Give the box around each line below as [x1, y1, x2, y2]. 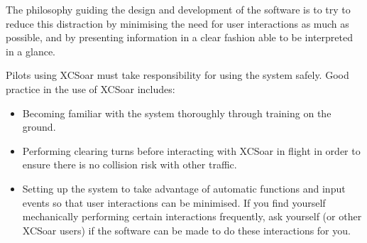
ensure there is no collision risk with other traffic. [22, 157, 237, 172]
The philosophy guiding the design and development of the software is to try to [6, 2, 351, 16]
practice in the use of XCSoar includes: [6, 81, 175, 96]
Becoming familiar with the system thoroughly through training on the [22, 105, 332, 120]
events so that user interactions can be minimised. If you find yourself [22, 195, 326, 210]
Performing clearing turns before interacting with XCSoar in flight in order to [22, 143, 361, 158]
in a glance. [6, 43, 55, 58]
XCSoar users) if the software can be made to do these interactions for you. [22, 222, 351, 237]
